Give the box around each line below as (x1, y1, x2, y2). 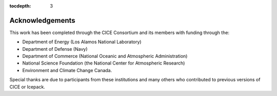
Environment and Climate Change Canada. (22, 67, 112, 73)
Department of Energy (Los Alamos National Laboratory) (22, 39, 142, 45)
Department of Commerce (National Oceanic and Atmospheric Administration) (22, 53, 188, 59)
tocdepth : (9, 3, 31, 9)
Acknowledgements (9, 16, 75, 25)
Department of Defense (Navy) (22, 46, 88, 52)
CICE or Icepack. (9, 84, 46, 90)
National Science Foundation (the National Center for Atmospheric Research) (22, 60, 185, 66)
